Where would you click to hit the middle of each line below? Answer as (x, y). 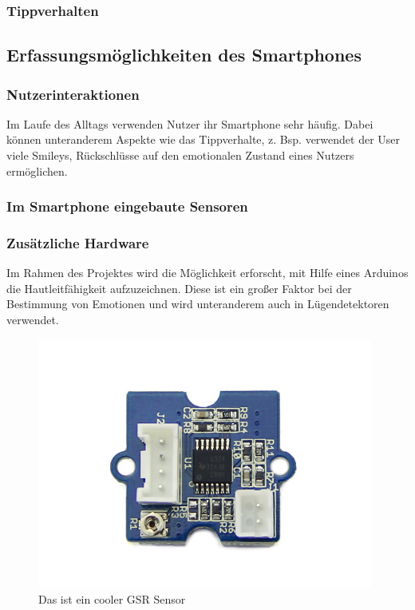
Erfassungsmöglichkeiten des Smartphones (184, 55)
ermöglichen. (37, 170)
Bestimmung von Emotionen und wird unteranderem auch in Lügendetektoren (198, 304)
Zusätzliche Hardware (78, 242)
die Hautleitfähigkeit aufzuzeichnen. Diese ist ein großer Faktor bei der (179, 288)
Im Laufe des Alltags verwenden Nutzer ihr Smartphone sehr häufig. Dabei (190, 123)
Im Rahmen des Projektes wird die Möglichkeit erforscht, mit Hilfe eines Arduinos (207, 273)
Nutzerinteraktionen (73, 94)
